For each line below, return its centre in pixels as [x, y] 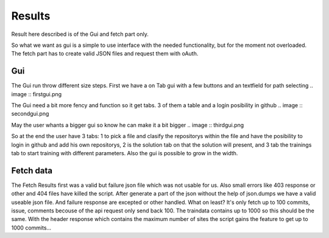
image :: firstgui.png [37, 94]
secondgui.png [30, 114]
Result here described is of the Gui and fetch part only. [80, 34]
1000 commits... [31, 228]
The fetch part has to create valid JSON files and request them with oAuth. [105, 54]
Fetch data [32, 170]
